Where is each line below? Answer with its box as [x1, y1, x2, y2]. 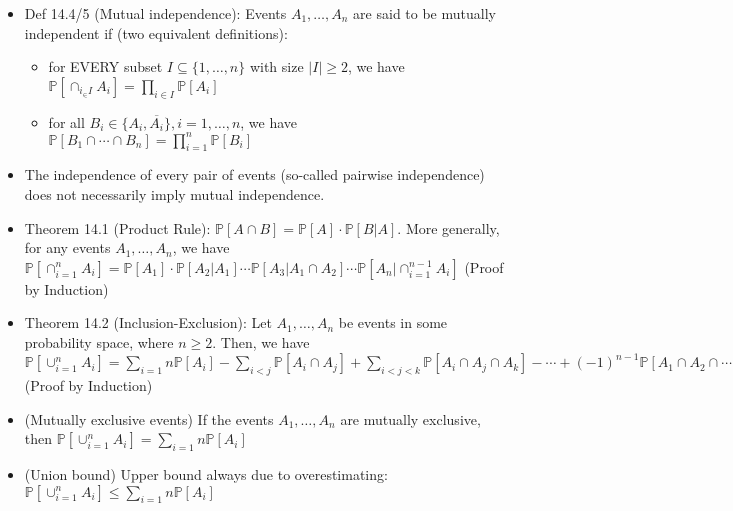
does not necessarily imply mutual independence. [24, 184, 325, 205]
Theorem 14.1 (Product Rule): [24, 217, 211, 238]
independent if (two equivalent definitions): [24, 22, 288, 43]
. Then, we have [212, 332, 310, 353]
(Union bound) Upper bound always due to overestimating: [24, 463, 388, 484]
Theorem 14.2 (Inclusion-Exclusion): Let [24, 312, 272, 333]
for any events [24, 237, 111, 258]
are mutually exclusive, [340, 408, 481, 429]
